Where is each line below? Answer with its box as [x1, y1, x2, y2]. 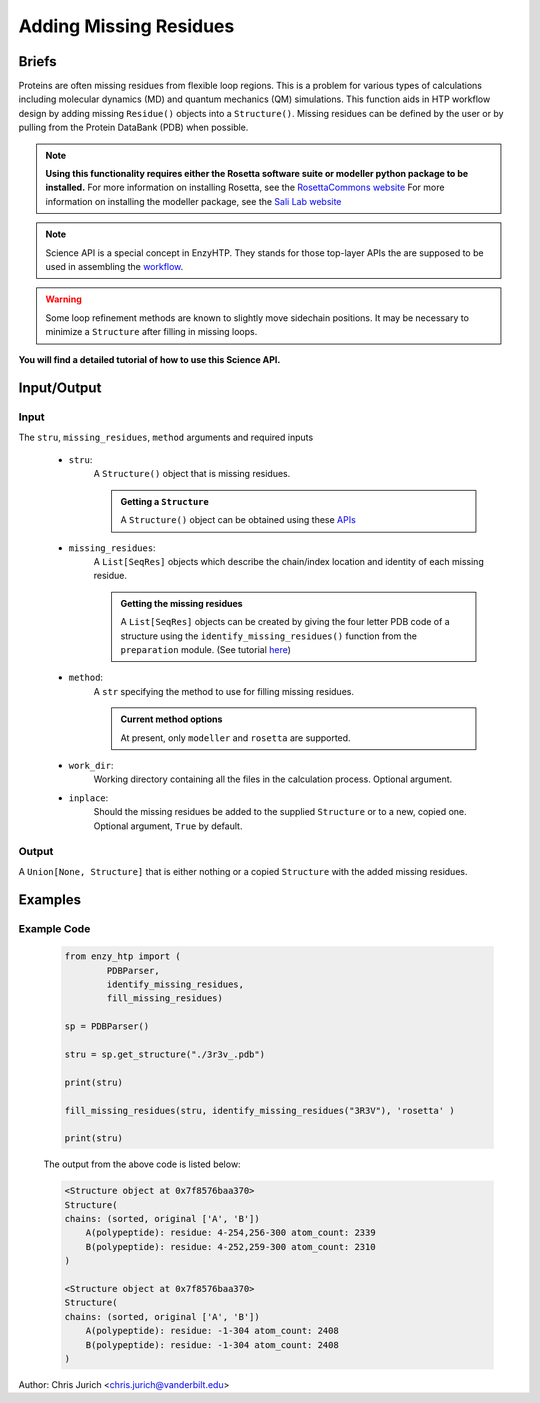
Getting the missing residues [120, 597, 244, 609]
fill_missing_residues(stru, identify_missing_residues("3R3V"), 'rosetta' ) [64, 1105, 455, 1116]
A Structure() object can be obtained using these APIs [120, 514, 357, 526]
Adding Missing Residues [18, 15, 235, 37]
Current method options [120, 713, 223, 725]
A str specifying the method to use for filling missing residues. [93, 685, 355, 697]
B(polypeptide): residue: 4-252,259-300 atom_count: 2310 [85, 1241, 376, 1252]
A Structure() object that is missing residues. [93, 468, 291, 480]
